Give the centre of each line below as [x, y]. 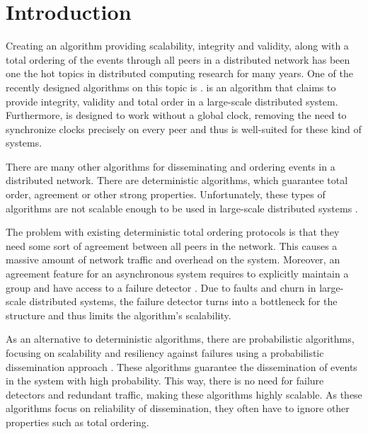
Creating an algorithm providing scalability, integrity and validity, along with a [177, 46]
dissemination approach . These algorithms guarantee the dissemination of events [182, 366]
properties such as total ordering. [77, 422]
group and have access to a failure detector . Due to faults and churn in [161, 287]
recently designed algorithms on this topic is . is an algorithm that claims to [171, 87]
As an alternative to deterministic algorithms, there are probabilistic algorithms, [180, 339]
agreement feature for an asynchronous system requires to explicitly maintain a [177, 274]
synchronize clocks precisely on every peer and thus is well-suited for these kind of [184, 129]
